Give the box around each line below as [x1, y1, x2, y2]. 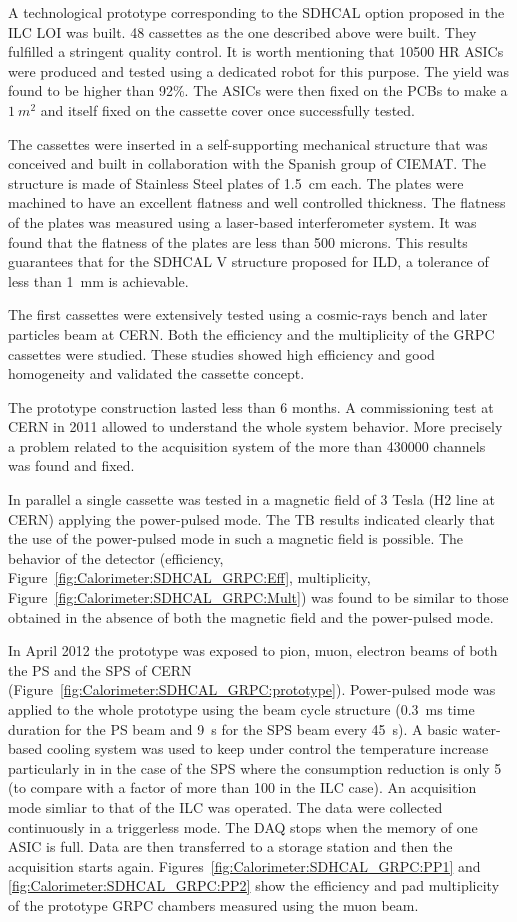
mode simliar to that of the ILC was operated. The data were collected [8, 796, 443, 817]
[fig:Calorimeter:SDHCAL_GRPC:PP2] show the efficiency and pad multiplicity [8, 875, 500, 896]
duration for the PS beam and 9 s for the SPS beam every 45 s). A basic [8, 718, 458, 739]
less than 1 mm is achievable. [8, 270, 189, 291]
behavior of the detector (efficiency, [8, 547, 224, 568]
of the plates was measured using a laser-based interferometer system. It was [8, 211, 477, 232]
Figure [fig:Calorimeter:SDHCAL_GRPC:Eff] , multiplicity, [8, 567, 371, 588]
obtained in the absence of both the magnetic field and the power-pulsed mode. [8, 606, 494, 627]
